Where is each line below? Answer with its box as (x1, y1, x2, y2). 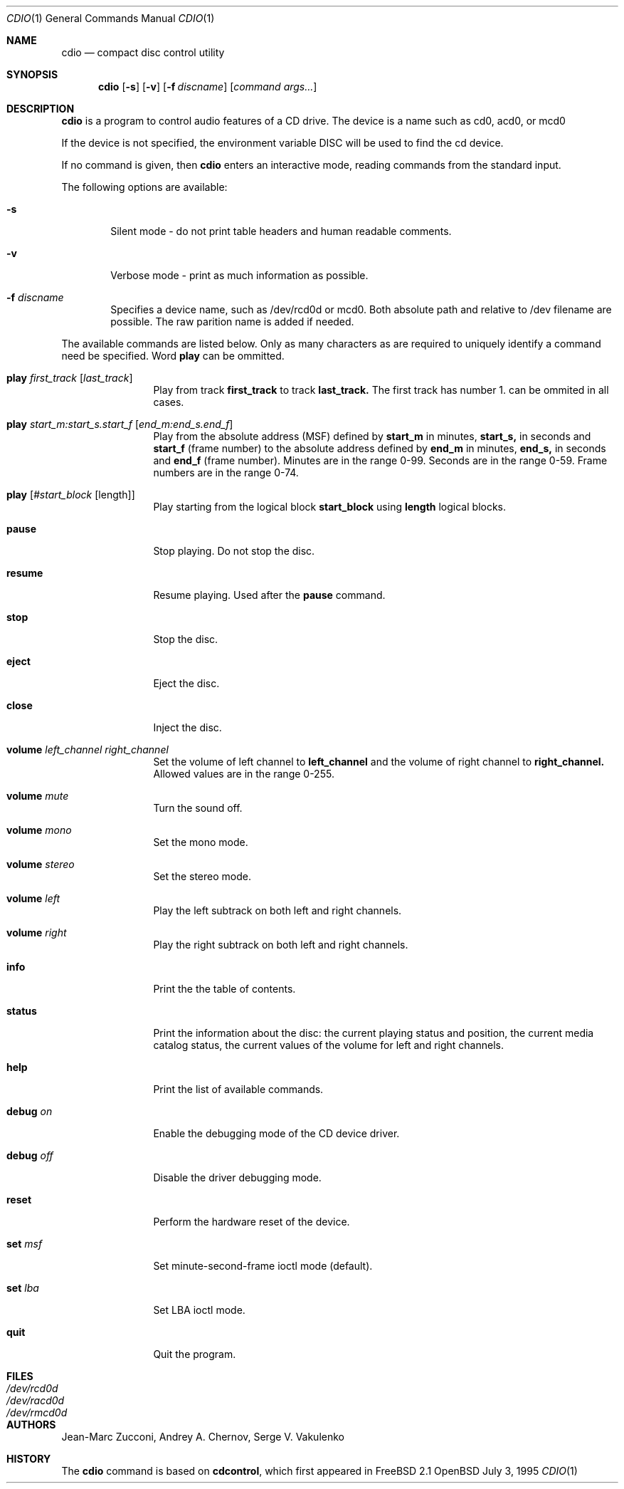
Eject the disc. (153, 677, 220, 689)
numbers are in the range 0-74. (153, 466, 299, 479)
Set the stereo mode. (153, 870, 251, 882)
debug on (6, 1105, 53, 1117)
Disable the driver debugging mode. (153, 1171, 322, 1184)
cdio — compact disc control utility (61, 46, 225, 58)
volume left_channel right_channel (6, 743, 169, 756)
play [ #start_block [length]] (6, 489, 135, 501)
